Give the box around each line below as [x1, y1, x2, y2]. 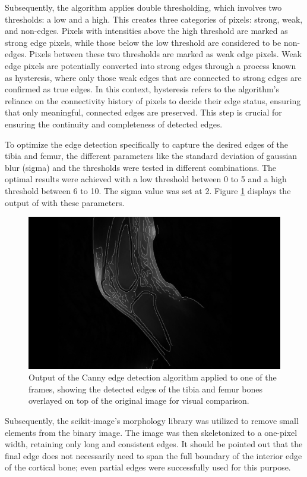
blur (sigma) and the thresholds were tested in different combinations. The [5, 161, 277, 173]
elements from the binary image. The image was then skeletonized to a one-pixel [5, 426, 297, 438]
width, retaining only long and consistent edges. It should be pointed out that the [5, 438, 303, 450]
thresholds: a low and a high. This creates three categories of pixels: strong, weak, [5, 13, 303, 25]
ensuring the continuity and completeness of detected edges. [5, 117, 223, 130]
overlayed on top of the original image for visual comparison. [29, 394, 249, 407]
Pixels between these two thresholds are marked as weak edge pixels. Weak [29, 48, 302, 60]
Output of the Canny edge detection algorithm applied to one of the [29, 371, 277, 384]
